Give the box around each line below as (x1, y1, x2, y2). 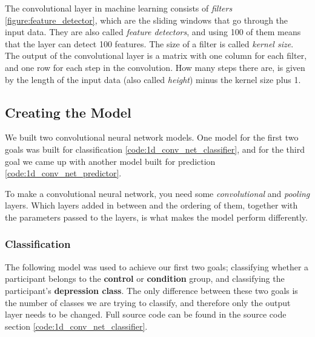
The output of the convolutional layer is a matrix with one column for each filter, (5, 49, 307, 62)
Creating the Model (5, 102, 131, 121)
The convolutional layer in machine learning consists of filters (5, 2, 233, 14)
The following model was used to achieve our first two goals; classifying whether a (5, 260, 309, 273)
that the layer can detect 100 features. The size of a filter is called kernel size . (5, 37, 294, 50)
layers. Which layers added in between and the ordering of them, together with (5, 199, 298, 212)
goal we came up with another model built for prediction (5, 155, 216, 167)
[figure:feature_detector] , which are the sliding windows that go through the (5, 13, 288, 26)
